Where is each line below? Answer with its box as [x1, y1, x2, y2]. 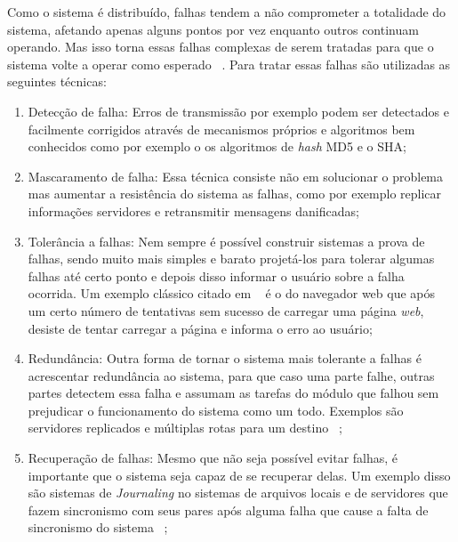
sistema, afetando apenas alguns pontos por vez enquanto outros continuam [7, 20, 419, 38]
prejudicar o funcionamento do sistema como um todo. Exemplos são [28, 400, 404, 419]
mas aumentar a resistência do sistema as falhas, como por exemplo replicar [28, 184, 442, 203]
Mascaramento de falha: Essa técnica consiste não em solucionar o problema [28, 166, 444, 185]
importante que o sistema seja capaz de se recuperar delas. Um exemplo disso [28, 465, 451, 484]
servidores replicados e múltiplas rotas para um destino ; [28, 418, 342, 437]
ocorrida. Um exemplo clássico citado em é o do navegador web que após [28, 284, 436, 303]
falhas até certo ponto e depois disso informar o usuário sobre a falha [28, 266, 405, 285]
